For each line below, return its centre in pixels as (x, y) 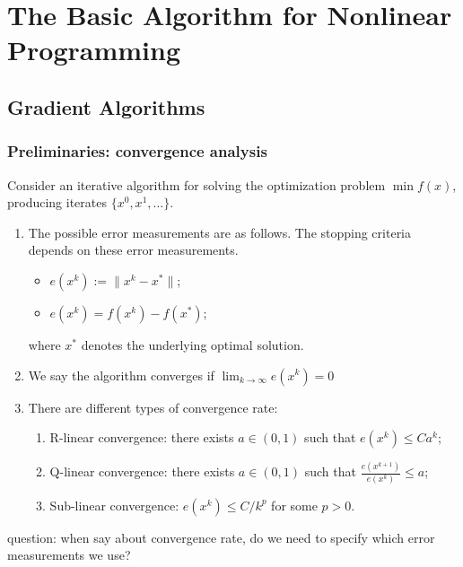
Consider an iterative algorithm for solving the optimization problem (197, 184)
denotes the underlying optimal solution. (192, 344)
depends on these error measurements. (133, 250)
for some (294, 505)
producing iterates (57, 202)
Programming (94, 50)
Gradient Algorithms (106, 106)
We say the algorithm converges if (121, 375)
